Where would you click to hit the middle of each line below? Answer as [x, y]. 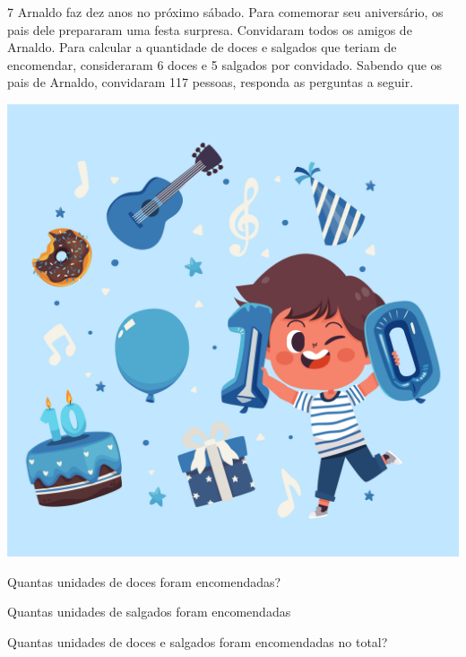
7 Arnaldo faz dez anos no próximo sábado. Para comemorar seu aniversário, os [225, 12]
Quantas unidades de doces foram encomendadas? [144, 581]
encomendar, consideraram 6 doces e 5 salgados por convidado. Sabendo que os [225, 64]
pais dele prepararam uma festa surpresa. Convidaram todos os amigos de [210, 29]
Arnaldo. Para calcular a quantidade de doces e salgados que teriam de [202, 47]
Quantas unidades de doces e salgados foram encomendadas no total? [198, 641]
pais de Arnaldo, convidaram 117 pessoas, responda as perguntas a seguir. [211, 82]
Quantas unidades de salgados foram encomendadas [149, 612]
